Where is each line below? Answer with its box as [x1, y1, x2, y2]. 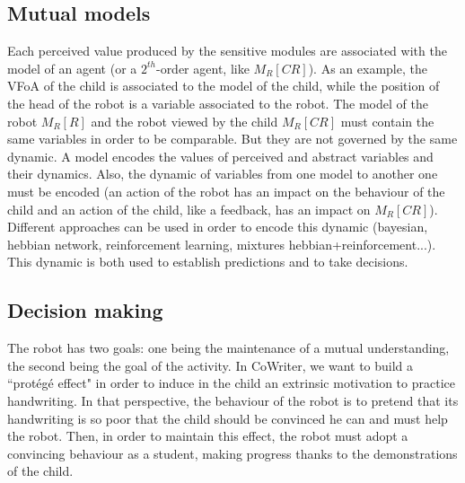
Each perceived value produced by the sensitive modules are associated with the [7, 41, 447, 60]
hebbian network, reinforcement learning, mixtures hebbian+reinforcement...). [7, 234, 436, 253]
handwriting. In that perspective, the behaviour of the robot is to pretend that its [7, 391, 459, 409]
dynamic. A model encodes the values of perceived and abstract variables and [7, 146, 434, 165]
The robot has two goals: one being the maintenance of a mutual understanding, [7, 338, 450, 357]
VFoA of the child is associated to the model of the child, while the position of [7, 76, 440, 95]
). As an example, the [308, 58, 427, 77]
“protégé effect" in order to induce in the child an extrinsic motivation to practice [7, 373, 455, 392]
